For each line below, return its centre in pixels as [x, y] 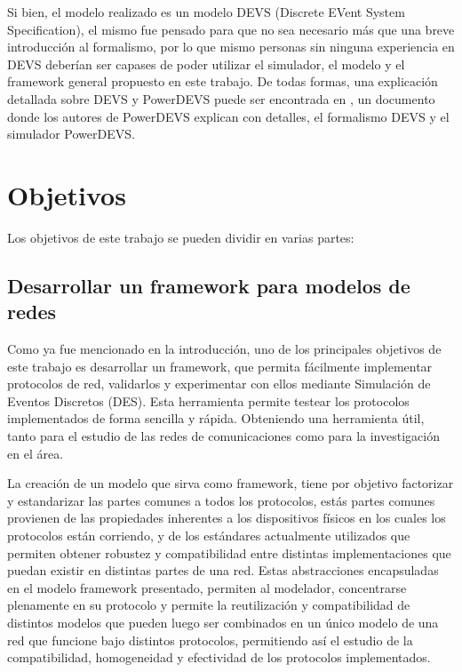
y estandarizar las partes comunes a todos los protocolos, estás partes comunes [221, 500]
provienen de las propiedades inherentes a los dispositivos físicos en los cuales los [227, 518]
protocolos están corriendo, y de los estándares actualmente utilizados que [209, 535]
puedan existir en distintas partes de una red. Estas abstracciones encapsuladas [223, 570]
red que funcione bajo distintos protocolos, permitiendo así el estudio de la [210, 640]
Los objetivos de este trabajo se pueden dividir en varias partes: [181, 237]
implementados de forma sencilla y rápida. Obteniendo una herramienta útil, [216, 418]
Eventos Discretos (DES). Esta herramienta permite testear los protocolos [208, 400]
